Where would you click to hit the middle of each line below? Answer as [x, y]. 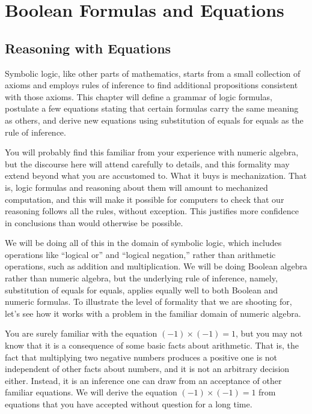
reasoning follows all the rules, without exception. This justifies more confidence [152, 211]
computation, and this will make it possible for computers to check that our [145, 199]
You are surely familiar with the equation [81, 333]
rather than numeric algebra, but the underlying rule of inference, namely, [141, 278]
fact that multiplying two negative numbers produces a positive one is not [141, 357]
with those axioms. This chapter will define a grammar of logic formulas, [139, 96]
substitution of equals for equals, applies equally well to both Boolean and [142, 289]
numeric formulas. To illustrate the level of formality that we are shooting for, [148, 301]
